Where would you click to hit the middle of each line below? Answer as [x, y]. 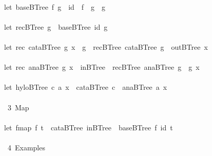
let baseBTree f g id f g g [55, 6]
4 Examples [26, 147]
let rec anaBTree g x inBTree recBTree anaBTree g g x [102, 67]
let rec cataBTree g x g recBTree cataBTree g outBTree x [106, 46]
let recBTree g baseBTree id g [56, 26]
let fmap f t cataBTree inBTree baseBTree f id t [88, 127]
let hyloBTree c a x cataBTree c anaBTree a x [85, 87]
